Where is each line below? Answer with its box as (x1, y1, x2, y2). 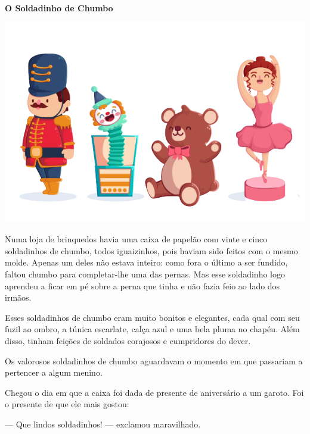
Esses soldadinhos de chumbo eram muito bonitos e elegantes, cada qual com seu (5, 311, 300, 323)
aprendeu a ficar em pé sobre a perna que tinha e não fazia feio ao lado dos (5, 279, 280, 292)
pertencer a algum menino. (5, 366, 103, 379)
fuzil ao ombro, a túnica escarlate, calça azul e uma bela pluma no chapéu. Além (5, 323, 300, 335)
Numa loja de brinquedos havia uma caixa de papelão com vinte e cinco (5, 233, 268, 245)
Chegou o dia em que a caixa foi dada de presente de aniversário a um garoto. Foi (5, 386, 304, 398)
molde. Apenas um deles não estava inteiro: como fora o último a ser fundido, (5, 256, 288, 268)
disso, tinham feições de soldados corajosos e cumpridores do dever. (5, 334, 251, 346)
